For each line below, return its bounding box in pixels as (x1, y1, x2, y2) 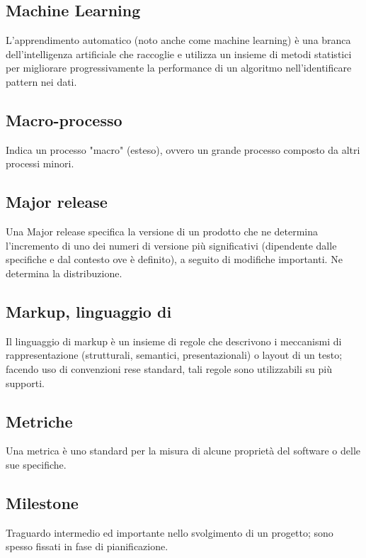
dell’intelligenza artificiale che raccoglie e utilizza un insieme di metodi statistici (6, 46, 352, 61)
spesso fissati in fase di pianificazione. (6, 539, 168, 554)
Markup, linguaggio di (6, 300, 172, 322)
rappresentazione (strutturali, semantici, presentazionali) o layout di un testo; (6, 347, 343, 362)
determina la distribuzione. (6, 265, 122, 280)
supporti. (6, 375, 45, 390)
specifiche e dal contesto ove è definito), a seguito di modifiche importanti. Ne (6, 252, 343, 267)
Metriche (6, 410, 73, 432)
